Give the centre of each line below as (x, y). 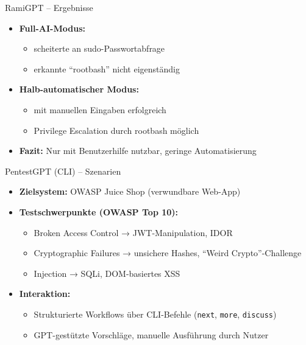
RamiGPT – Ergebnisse (49, 7)
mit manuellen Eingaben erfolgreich (100, 109)
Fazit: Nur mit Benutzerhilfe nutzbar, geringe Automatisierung (138, 151)
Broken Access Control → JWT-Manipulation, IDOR (133, 232)
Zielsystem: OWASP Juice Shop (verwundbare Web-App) (130, 191)
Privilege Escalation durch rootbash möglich (116, 130)
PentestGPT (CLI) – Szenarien (63, 171)
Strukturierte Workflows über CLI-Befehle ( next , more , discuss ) (155, 314)
